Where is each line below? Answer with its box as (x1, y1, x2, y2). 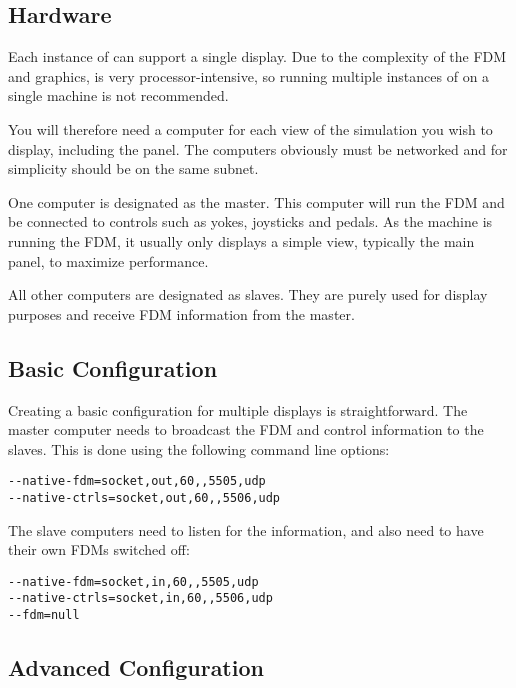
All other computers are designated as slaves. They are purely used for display (8, 284, 488, 305)
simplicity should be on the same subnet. (8, 158, 259, 179)
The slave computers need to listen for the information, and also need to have (8, 519, 484, 540)
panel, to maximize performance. (8, 250, 209, 271)
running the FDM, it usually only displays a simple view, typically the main (8, 230, 475, 251)
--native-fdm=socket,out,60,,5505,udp (8, 474, 266, 489)
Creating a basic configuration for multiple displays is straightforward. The (8, 399, 468, 420)
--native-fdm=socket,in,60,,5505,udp (8, 574, 259, 589)
